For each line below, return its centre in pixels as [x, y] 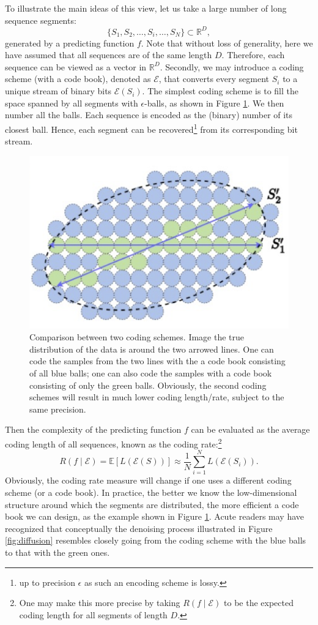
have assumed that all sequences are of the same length [109, 55]
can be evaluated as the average [250, 429]
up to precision [47, 582]
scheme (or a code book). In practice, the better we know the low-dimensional [151, 492]
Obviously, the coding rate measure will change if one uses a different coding [148, 480]
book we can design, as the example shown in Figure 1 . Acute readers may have [155, 516]
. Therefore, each [253, 55]
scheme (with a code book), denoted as [78, 79]
